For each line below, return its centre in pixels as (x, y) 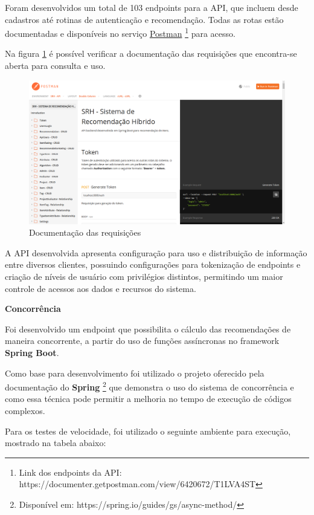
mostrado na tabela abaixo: (56, 443)
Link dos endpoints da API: (70, 472)
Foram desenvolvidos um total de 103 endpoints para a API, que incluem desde (152, 7)
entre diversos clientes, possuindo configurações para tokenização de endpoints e (153, 264)
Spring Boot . (32, 353)
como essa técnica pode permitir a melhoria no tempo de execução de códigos (148, 399)
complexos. (25, 411)
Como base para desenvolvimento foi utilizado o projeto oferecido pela (135, 373)
